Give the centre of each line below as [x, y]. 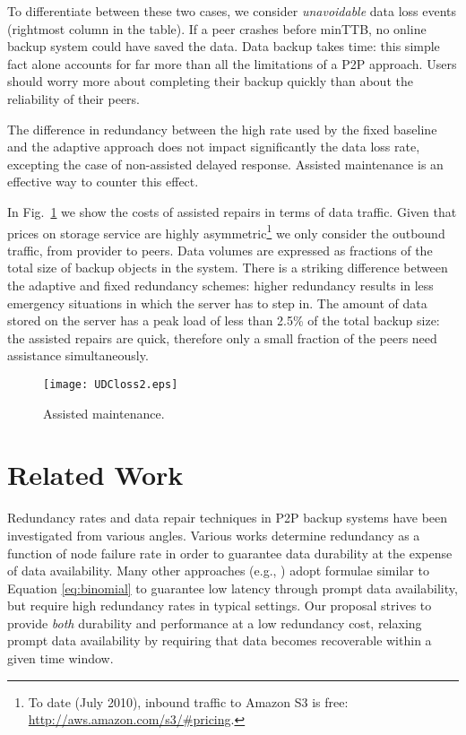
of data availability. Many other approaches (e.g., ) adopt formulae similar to [218, 571]
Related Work [95, 475]
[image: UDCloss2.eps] [111, 384]
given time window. [60, 658]
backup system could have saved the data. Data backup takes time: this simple [224, 46]
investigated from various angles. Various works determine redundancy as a [214, 535]
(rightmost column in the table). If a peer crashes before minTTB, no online [217, 28]
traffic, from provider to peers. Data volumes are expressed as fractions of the [220, 250]
